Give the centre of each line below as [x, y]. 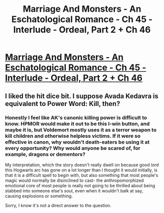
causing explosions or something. [39, 196]
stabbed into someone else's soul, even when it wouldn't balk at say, [74, 191]
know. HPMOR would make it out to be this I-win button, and [77, 124]
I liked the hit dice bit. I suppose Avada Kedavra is [82, 96]
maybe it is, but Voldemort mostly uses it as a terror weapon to [81, 129]
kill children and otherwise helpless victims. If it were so [73, 136]
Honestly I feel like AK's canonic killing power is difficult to [76, 117]
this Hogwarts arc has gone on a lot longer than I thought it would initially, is [81, 170]
